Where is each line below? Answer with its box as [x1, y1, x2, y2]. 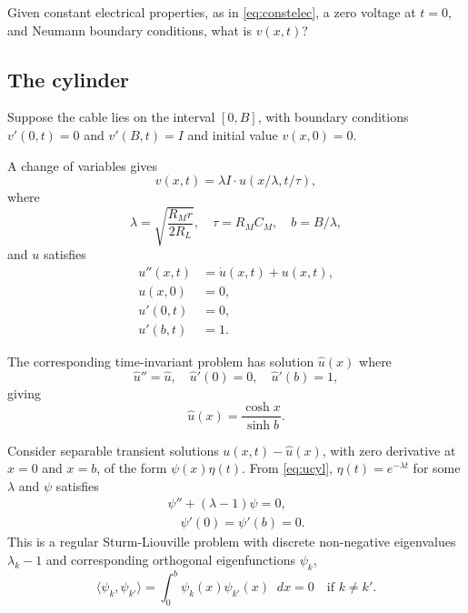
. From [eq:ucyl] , [242, 458, 333, 477]
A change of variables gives [7, 156, 158, 175]
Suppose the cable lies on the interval [7, 107, 215, 126]
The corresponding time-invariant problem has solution [7, 352, 314, 371]
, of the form [96, 458, 167, 477]
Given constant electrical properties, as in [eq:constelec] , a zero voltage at [7, 3, 416, 21]
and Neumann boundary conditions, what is [7, 20, 252, 39]
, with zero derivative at [322, 440, 456, 459]
